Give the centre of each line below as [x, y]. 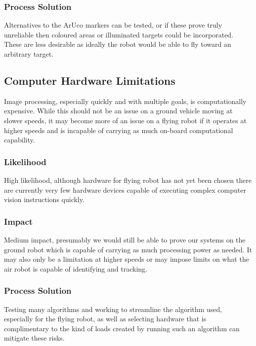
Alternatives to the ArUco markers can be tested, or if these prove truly [113, 25]
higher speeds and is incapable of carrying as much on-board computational [119, 130]
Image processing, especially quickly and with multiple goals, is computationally [125, 101]
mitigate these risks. [34, 338]
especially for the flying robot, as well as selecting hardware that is [105, 319]
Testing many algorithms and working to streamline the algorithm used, [113, 309]
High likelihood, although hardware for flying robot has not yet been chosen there [128, 180]
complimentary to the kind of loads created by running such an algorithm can [122, 328]
